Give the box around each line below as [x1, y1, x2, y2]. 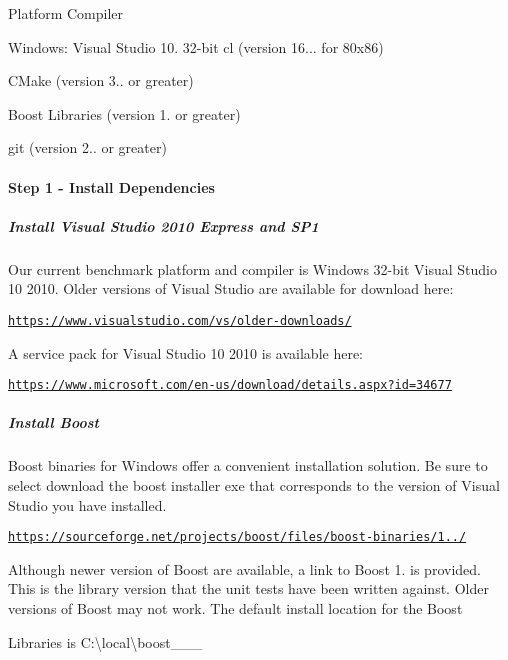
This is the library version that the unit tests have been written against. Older [8, 578, 489, 599]
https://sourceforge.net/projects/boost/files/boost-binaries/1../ [8, 530, 467, 545]
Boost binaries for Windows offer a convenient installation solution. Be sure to [8, 455, 488, 476]
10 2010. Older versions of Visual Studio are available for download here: [8, 278, 454, 299]
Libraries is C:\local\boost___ [8, 631, 203, 652]
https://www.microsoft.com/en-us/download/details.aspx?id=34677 [8, 378, 452, 393]
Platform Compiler [8, 3, 124, 23]
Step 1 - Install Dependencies [8, 176, 215, 197]
